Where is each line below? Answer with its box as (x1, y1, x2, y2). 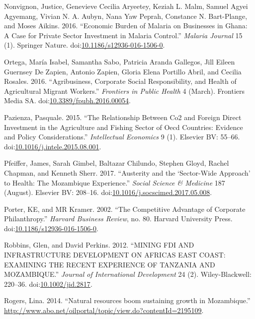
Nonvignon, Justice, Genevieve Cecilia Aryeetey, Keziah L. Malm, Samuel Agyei (4, 1, 248, 11)
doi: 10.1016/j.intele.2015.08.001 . (4, 141, 101, 151)
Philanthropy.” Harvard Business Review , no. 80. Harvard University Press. (4, 213, 233, 224)
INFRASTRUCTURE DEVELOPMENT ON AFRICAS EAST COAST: (4, 250, 226, 260)
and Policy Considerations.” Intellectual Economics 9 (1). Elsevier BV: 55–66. (4, 131, 240, 142)
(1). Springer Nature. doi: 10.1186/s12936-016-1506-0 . (4, 40, 165, 50)
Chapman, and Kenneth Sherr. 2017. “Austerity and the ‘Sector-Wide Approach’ (4, 167, 251, 178)
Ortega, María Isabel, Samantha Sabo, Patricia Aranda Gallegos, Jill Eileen (4, 56, 235, 66)
